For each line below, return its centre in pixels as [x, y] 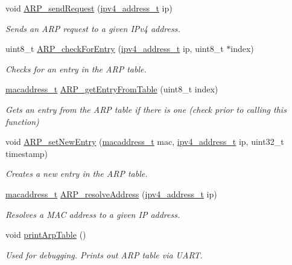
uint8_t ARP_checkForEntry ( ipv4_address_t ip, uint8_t [115, 49]
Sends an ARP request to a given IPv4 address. [93, 28]
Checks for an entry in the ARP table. [76, 69]
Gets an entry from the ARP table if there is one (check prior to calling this [146, 109]
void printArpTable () [46, 235]
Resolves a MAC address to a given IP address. [93, 214]
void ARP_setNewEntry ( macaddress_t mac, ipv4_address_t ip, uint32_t [145, 142]
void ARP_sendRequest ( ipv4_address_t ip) [89, 8]
